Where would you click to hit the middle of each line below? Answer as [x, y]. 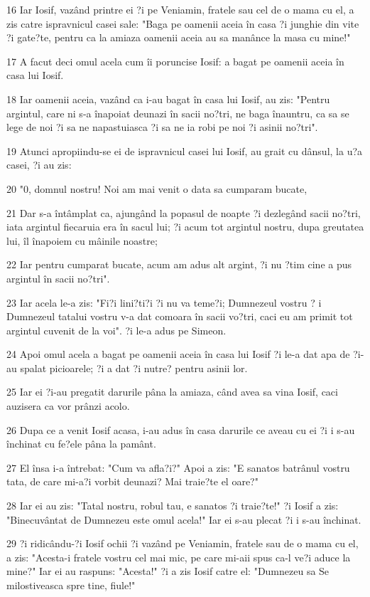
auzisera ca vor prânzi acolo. [68, 406]
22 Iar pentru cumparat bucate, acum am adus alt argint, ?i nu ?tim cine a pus [179, 264]
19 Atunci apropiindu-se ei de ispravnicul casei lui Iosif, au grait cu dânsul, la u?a [185, 150]
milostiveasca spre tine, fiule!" [71, 585]
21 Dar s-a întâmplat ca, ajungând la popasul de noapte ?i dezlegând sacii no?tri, [184, 212]
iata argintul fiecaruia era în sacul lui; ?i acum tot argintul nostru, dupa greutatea [185, 227]
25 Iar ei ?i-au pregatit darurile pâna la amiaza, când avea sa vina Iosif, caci [172, 392]
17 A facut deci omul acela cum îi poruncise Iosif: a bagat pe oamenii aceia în [175, 61]
